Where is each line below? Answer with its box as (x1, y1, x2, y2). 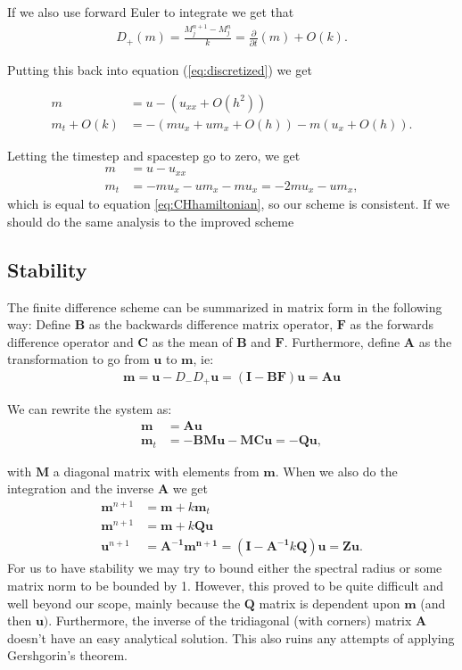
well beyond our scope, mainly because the (7, 593, 241, 612)
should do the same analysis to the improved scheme (7, 211, 294, 230)
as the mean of (152, 332, 233, 351)
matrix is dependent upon (259, 593, 400, 612)
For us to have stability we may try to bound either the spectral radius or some (7, 558, 442, 577)
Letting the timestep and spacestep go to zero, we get (7, 145, 301, 164)
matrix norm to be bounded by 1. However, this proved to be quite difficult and (7, 576, 444, 595)
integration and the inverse (7, 479, 154, 498)
